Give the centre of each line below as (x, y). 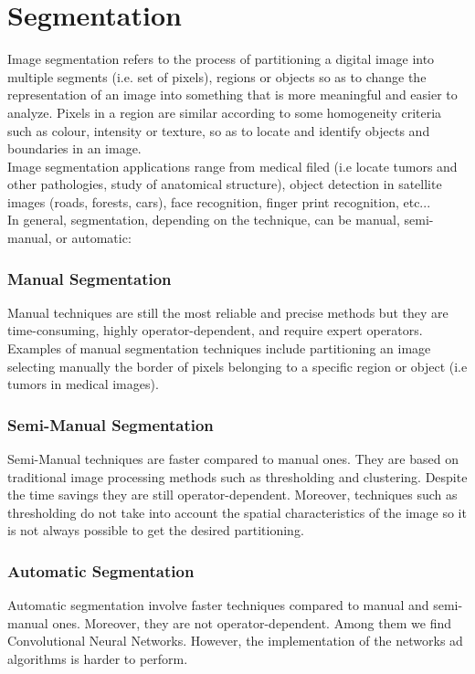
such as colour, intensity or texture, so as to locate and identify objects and (219, 130)
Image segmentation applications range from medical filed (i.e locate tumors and (232, 166)
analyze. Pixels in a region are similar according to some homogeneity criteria (225, 112)
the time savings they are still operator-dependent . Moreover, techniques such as (232, 495)
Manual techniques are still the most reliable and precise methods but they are (228, 312)
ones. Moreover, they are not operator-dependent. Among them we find (252, 622)
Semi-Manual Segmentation (111, 424)
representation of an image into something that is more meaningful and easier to (232, 95)
